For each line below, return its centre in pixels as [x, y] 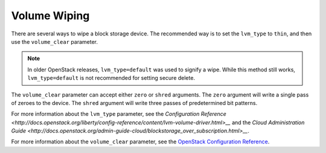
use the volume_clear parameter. [54, 41]
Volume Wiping [50, 16]
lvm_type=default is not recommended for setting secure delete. [111, 78]
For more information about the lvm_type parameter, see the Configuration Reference [119, 114]
